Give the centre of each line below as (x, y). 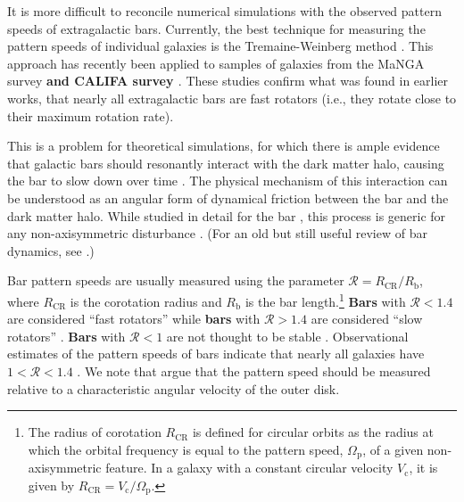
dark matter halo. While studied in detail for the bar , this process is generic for (227, 215)
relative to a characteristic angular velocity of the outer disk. (174, 388)
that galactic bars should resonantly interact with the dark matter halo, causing (226, 163)
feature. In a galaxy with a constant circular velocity (249, 468)
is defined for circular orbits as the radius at (313, 432)
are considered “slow (367, 319)
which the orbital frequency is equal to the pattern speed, (186, 449)
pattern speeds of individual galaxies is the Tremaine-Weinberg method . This (220, 46)
